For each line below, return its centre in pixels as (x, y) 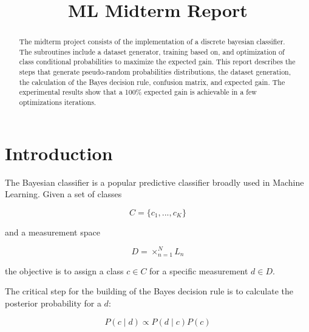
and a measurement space (53, 232)
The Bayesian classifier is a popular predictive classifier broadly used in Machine (154, 182)
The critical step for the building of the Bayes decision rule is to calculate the (149, 291)
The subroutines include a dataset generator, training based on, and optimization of (152, 51)
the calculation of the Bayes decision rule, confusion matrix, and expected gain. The (152, 82)
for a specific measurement (199, 270)
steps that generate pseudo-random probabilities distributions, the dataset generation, (155, 72)
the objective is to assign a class (64, 270)
